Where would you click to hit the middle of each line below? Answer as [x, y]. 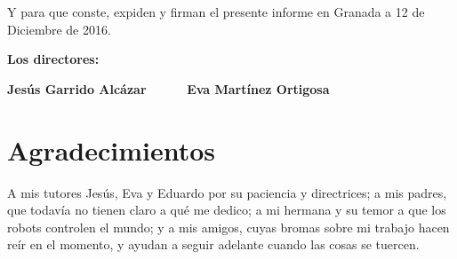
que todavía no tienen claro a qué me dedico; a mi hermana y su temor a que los [227, 210]
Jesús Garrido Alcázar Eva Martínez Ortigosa [168, 88]
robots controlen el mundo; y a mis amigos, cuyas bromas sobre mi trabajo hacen [228, 227]
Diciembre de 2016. [59, 29]
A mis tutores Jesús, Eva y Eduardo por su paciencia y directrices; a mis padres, [227, 192]
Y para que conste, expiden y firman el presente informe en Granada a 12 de [216, 12]
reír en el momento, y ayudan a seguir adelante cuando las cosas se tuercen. [213, 244]
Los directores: [53, 59]
